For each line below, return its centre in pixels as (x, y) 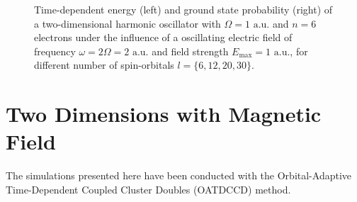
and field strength (190, 51)
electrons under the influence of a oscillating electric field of (163, 37)
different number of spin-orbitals (104, 65)
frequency (55, 51)
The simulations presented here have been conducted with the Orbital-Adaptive (179, 175)
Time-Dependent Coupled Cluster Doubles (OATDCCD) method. (148, 189)
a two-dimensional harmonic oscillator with (127, 23)
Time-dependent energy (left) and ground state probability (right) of (183, 9)
